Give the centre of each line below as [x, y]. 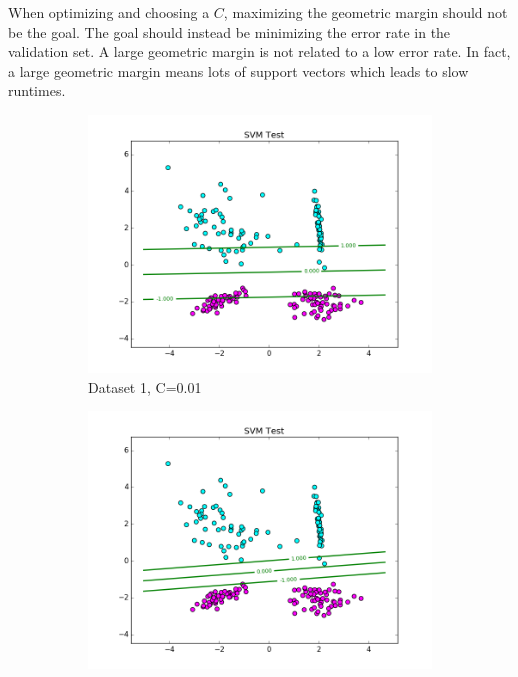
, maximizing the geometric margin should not [365, 12]
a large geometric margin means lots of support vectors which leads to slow [238, 70]
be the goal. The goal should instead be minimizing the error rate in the [229, 31]
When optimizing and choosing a [109, 12]
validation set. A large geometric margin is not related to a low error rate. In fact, [259, 51]
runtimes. [37, 90]
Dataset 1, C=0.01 [145, 386]
